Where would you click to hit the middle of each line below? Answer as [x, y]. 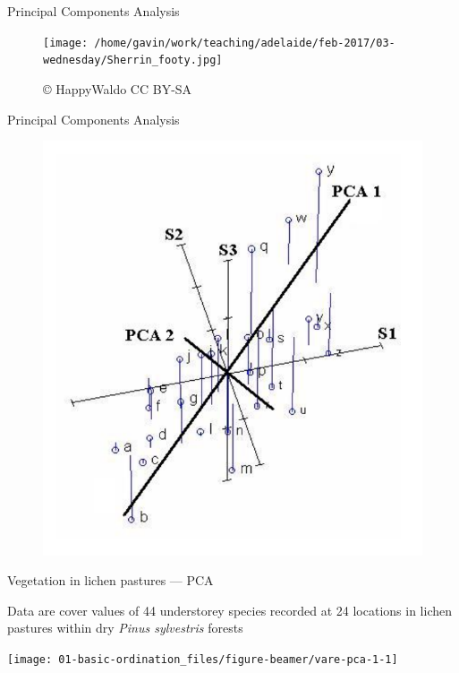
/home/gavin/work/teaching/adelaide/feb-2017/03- [245, 43]
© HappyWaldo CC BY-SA [118, 88]
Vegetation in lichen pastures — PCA [110, 580]
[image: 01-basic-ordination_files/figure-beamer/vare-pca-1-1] [203, 659]
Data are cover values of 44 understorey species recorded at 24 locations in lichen [229, 610]
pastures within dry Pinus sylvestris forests [125, 628]
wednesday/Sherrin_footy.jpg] [133, 60]
